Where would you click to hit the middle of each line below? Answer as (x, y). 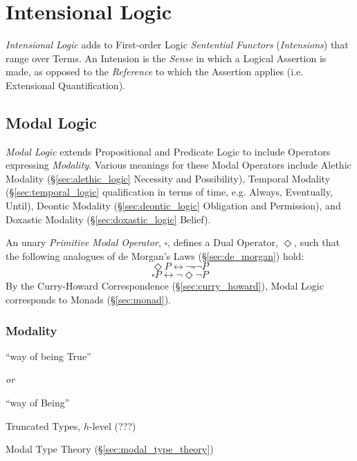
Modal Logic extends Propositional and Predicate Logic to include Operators (168, 151)
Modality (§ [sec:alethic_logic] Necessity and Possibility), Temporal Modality (168, 178)
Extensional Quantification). (65, 85)
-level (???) (112, 425)
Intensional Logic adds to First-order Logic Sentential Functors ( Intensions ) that (177, 45)
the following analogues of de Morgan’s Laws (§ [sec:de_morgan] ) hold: (155, 255)
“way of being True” (48, 356)
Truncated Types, (43, 425)
